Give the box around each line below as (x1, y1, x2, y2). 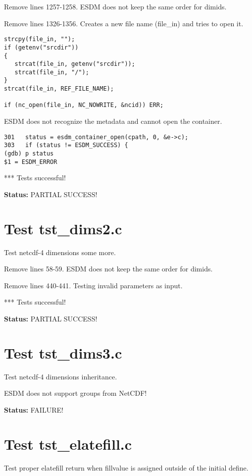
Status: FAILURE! (4, 404, 63, 415)
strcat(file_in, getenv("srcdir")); (14, 60, 135, 68)
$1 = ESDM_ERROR (4, 158, 57, 165)
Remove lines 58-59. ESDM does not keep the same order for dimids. (4, 264, 213, 274)
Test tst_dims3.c (4, 342, 122, 363)
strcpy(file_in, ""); (4, 36, 75, 43)
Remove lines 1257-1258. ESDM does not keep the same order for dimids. (4, 1, 227, 11)
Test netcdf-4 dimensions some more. (4, 247, 116, 257)
